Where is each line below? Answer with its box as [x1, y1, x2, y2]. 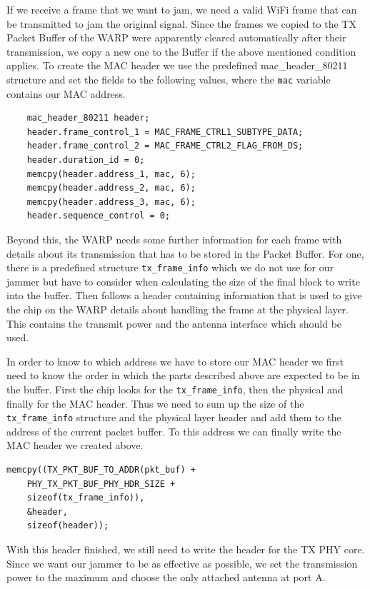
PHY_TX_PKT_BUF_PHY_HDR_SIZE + [26, 478, 176, 489]
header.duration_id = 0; [26, 155, 145, 165]
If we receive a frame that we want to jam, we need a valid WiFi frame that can [6, 2, 357, 16]
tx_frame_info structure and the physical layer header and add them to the [6, 410, 341, 425]
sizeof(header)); [26, 520, 109, 531]
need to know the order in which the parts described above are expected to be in [6, 368, 360, 383]
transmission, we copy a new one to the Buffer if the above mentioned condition [6, 44, 356, 59]
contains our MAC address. [6, 86, 126, 101]
